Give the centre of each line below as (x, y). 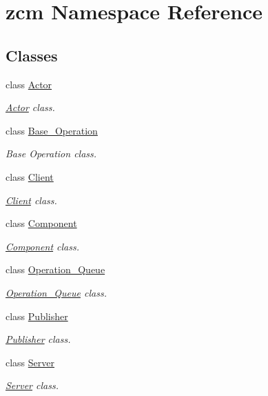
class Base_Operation (52, 130)
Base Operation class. (51, 154)
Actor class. (30, 107)
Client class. (31, 200)
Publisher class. (38, 339)
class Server (30, 362)
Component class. (43, 246)
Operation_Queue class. (56, 292)
